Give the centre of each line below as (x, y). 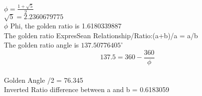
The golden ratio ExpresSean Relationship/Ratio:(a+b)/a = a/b (101, 35)
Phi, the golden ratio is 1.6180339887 (66, 26)
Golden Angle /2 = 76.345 (44, 80)
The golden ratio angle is (41, 45)
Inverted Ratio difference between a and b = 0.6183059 (87, 89)
